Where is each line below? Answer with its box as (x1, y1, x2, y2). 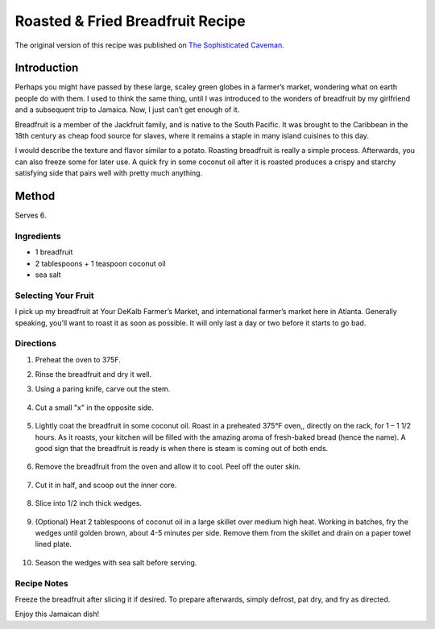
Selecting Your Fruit (14, 290, 94, 301)
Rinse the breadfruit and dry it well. (35, 370, 152, 379)
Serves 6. (14, 210, 47, 221)
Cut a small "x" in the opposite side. (35, 403, 155, 412)
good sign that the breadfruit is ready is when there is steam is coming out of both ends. (35, 444, 329, 453)
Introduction (14, 61, 79, 75)
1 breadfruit (35, 247, 73, 257)
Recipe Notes (14, 577, 68, 589)
